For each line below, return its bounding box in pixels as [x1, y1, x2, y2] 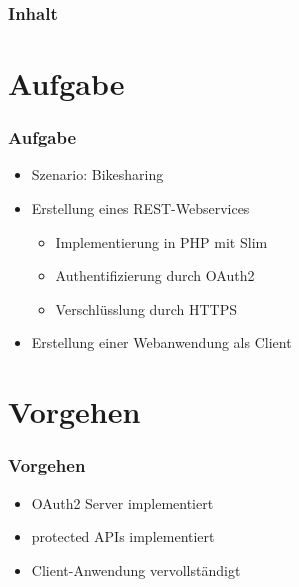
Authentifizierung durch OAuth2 [55, 265, 255, 286]
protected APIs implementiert [31, 526, 215, 547]
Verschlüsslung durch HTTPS [55, 298, 237, 319]
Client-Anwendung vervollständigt [31, 559, 241, 580]
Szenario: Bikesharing [31, 164, 164, 185]
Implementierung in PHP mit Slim [55, 231, 268, 252]
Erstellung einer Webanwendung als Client [31, 332, 292, 353]
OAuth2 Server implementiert [31, 492, 214, 513]
